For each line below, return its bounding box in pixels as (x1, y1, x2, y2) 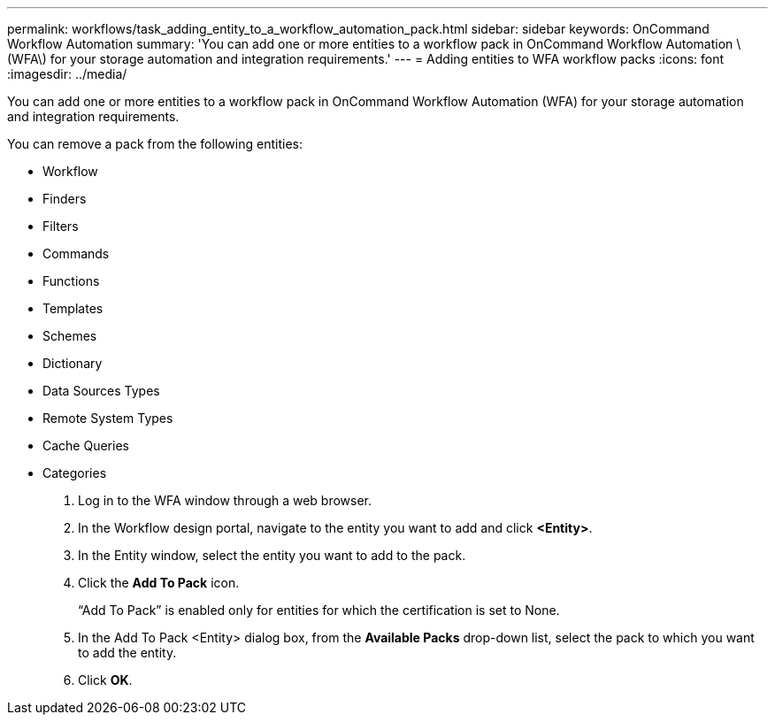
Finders (42, 191, 87, 206)
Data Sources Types (42, 383, 160, 398)
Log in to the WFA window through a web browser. (78, 493, 372, 508)
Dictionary (42, 356, 103, 371)
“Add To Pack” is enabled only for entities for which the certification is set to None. (78, 603, 560, 618)
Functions (42, 273, 100, 288)
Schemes (42, 328, 97, 343)
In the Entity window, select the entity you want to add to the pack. (78, 548, 466, 563)
